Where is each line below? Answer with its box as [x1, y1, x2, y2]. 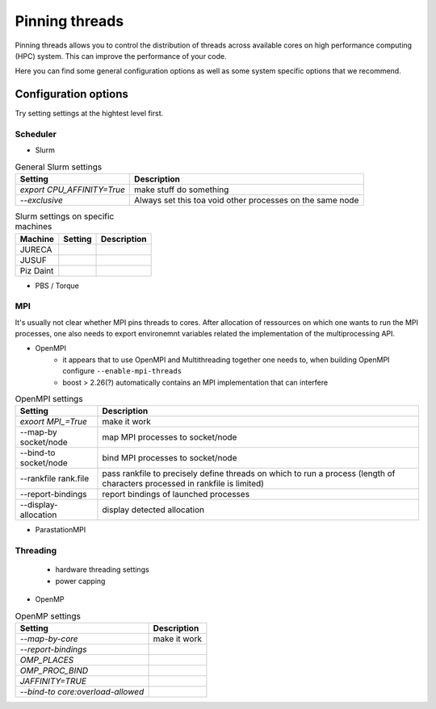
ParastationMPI [35, 525, 86, 535]
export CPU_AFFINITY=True [19, 184, 125, 195]
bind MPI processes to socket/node [102, 453, 237, 464]
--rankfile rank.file [19, 473, 90, 484]
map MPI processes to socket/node [102, 432, 237, 443]
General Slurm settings [15, 161, 103, 173]
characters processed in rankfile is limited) [102, 478, 264, 490]
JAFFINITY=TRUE [19, 675, 87, 686]
